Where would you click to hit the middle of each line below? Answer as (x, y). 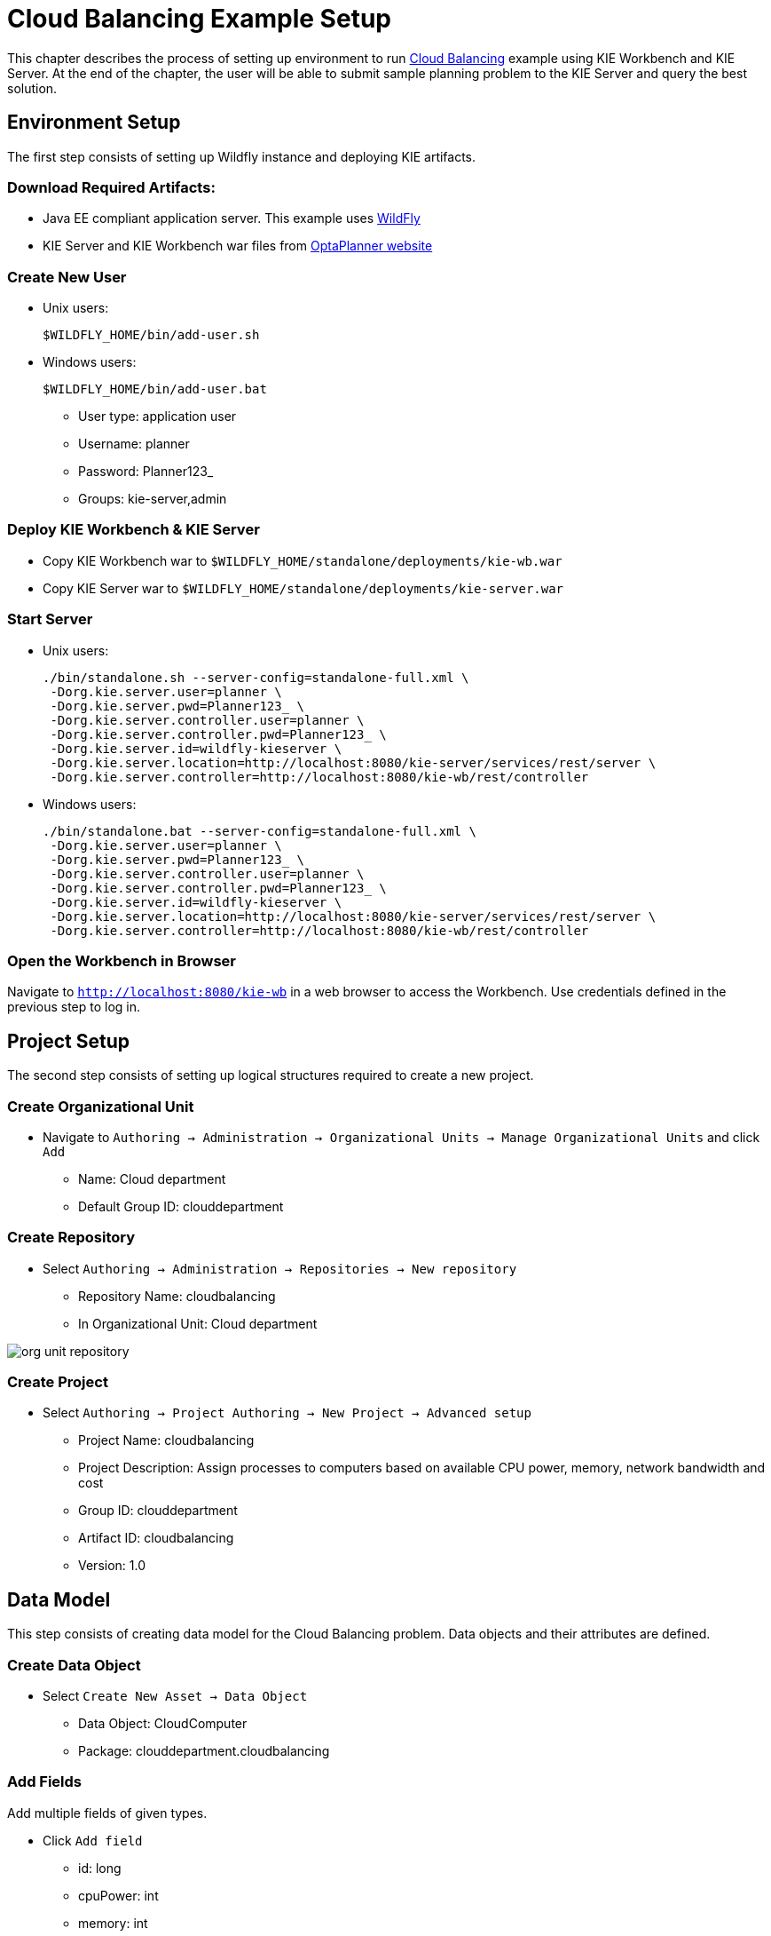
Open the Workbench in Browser (122, 960)
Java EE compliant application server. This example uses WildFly (232, 218)
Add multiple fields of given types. (107, 1813)
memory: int (113, 1923)
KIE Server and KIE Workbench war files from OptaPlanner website (238, 246)
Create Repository (71, 1238)
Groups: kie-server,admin (153, 499)
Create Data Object (74, 1665)
